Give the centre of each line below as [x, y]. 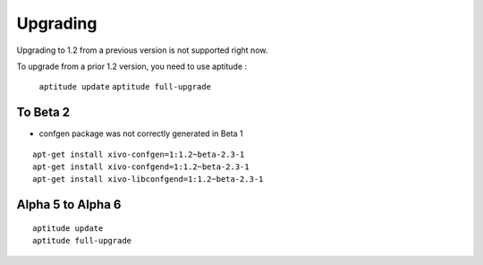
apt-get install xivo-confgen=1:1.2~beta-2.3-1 [139, 154]
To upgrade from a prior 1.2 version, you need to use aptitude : [132, 66]
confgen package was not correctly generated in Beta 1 [141, 133]
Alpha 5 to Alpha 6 [69, 205]
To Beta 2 [43, 112]
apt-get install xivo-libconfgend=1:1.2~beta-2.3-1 [148, 180]
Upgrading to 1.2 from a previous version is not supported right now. [142, 50]
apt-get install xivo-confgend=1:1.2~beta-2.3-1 [141, 167]
